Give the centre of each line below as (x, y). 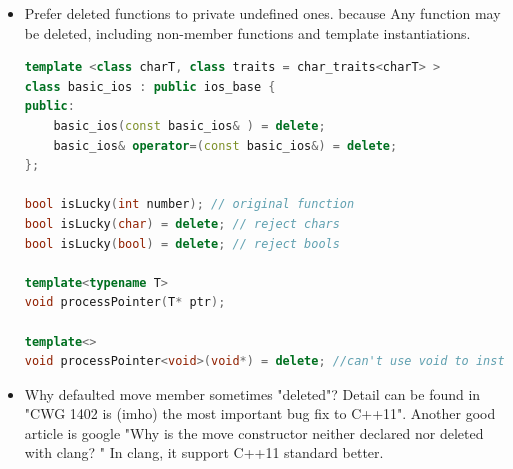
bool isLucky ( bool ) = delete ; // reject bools (182, 243)
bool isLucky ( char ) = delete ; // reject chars (182, 223)
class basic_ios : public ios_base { (150, 86)
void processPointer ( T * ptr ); (125, 302)
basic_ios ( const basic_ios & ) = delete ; (189, 125)
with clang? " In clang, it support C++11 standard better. (204, 452)
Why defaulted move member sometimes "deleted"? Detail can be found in (252, 393)
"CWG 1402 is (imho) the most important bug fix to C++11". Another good (260, 413)
